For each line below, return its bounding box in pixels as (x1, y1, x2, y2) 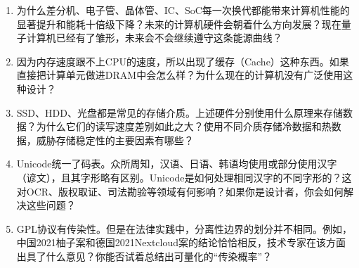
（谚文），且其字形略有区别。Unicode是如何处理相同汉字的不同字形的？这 (16, 170, 352, 184)
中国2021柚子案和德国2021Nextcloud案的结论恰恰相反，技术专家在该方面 (16, 235, 346, 250)
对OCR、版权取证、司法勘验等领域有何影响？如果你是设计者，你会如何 (16, 184, 344, 198)
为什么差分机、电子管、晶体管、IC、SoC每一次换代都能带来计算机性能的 (16, 3, 350, 17)
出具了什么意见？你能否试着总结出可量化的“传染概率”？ (16, 248, 273, 263)
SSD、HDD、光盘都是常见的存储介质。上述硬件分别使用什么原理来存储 (16, 105, 343, 120)
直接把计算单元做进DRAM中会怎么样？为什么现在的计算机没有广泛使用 (16, 68, 344, 82)
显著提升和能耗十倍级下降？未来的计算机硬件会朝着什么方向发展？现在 (16, 16, 341, 31)
